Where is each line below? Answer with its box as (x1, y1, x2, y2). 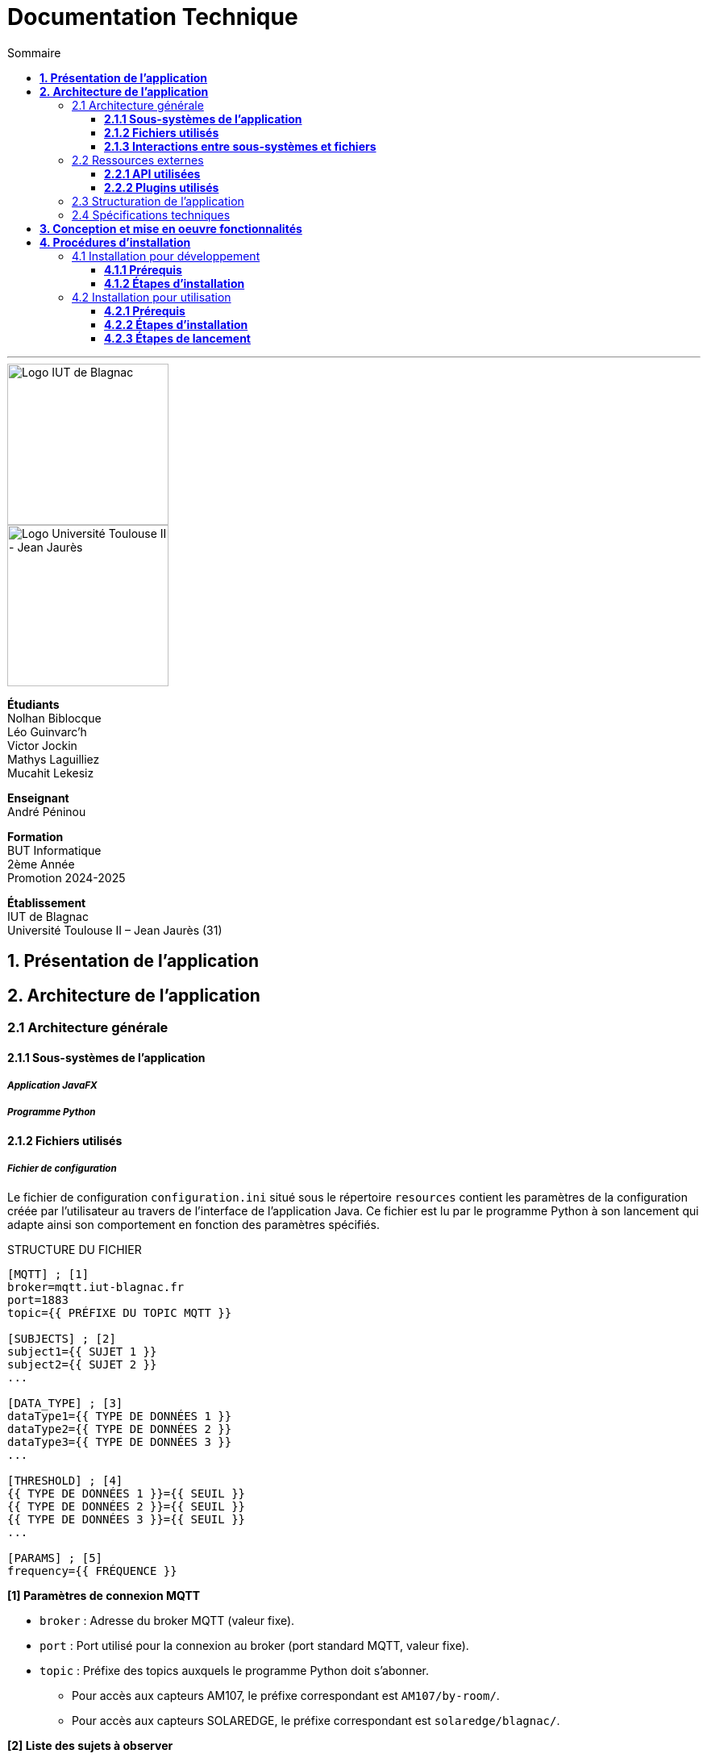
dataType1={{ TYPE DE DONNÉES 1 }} (7, 1409, 232, 1423)
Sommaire (7, 45, 61, 60)
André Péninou (7, 804, 86, 819)
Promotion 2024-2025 (7, 870, 126, 885)
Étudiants (7, 697, 60, 711)
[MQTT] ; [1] (7, 1267, 89, 1281)
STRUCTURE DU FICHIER (7, 1242, 142, 1256)
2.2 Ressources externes (72, 152, 204, 167)
